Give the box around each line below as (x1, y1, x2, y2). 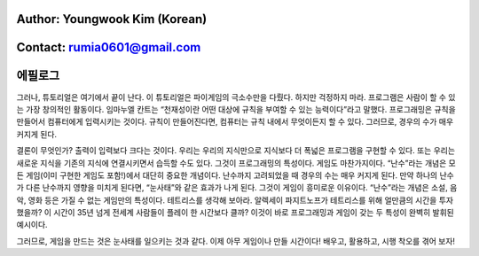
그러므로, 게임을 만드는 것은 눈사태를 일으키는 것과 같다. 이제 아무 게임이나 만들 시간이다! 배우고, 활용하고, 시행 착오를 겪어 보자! (16, 236, 456, 246)
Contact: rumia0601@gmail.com (16, 40, 201, 55)
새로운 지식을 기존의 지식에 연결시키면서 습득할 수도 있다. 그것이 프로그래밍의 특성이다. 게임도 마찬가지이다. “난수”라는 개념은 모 (16, 158, 456, 168)
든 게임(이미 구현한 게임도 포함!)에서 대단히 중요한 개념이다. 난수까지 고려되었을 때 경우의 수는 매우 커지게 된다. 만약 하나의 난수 (16, 169, 454, 181)
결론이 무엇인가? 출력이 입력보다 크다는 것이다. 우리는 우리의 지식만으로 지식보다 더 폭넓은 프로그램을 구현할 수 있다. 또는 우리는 (16, 145, 456, 156)
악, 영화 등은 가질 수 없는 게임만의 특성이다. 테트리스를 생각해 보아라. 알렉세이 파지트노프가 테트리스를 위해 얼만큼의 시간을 (16, 195, 437, 206)
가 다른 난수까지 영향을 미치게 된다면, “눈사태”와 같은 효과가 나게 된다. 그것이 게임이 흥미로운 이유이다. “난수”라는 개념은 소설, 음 (16, 182, 458, 193)
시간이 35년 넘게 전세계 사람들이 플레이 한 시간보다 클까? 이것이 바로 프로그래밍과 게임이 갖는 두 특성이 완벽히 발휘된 (53, 207, 454, 218)
